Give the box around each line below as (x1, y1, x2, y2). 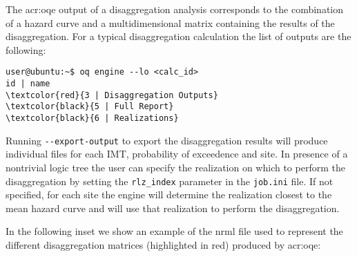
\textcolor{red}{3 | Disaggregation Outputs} (6, 90, 218, 100)
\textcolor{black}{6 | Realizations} (6, 113, 179, 123)
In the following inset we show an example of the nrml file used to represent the (6, 224, 343, 238)
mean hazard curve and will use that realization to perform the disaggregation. (6, 200, 340, 215)
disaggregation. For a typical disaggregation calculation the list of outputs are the (6, 29, 351, 44)
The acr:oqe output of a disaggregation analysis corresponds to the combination (6, 2, 344, 16)
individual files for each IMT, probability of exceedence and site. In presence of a (6, 146, 348, 161)
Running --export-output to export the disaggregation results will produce (6, 133, 328, 147)
